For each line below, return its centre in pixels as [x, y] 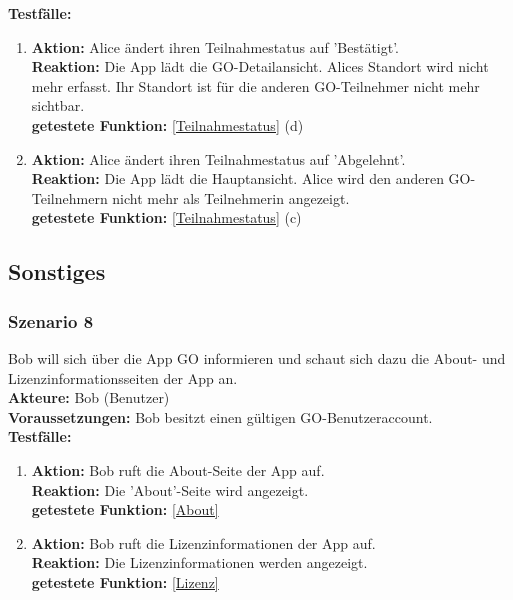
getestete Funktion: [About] [125, 509]
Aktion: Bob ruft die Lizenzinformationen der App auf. [203, 542]
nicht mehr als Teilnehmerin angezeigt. [231, 197]
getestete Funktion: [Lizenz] [125, 581]
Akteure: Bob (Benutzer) [89, 397]
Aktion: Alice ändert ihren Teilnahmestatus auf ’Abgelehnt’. [218, 158]
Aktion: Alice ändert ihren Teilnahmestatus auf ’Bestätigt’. [215, 46]
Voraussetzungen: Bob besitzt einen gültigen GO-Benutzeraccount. [220, 416]
